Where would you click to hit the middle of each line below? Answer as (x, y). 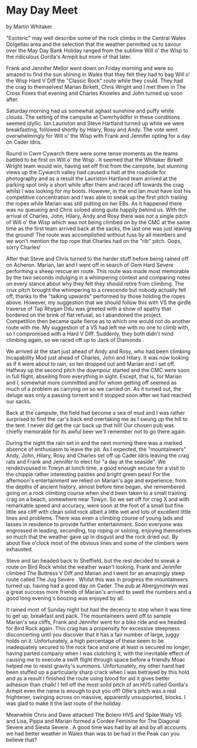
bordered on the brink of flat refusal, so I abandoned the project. (84, 315)
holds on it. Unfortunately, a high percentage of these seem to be (85, 641)
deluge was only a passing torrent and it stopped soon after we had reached (98, 395)
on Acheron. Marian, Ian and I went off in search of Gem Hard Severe (90, 265)
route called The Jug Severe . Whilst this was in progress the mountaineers (97, 579)
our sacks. (19, 401)
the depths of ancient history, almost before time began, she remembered (96, 487)
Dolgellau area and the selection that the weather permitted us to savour (94, 44)
